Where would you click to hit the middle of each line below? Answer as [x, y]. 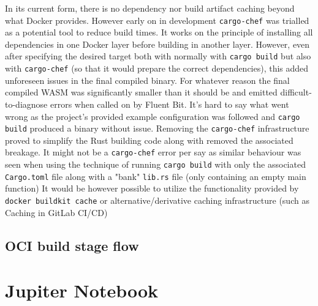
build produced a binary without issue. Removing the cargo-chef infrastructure [157, 128]
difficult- [296, 92]
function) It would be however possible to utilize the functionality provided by [152, 188]
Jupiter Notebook [82, 290]
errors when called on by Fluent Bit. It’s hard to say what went [169, 104]
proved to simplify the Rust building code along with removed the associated [149, 140]
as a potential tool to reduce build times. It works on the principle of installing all [159, 32]
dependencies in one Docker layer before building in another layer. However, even [157, 44]
